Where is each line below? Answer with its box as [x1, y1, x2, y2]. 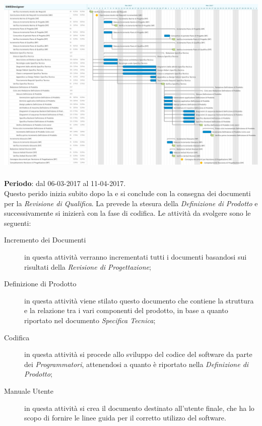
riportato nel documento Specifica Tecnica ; [24, 315, 156, 325]
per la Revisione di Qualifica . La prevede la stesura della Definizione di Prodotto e [4, 198, 258, 208]
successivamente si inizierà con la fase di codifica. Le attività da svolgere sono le [4, 208, 251, 218]
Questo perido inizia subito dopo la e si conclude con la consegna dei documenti [4, 188, 251, 199]
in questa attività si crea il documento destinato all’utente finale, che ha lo [24, 402, 254, 413]
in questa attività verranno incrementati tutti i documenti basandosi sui [24, 252, 247, 262]
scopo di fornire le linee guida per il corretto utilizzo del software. [24, 412, 226, 423]
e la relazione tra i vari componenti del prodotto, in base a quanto [24, 305, 228, 316]
